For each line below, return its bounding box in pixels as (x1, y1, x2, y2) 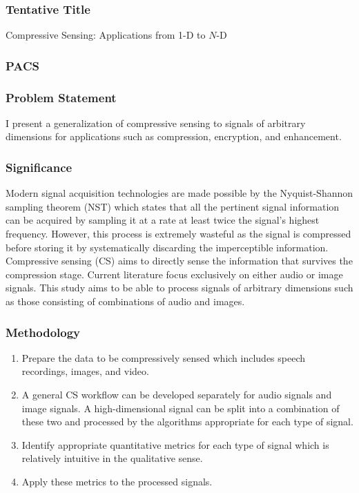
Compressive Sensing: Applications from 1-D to (6, 28, 206, 42)
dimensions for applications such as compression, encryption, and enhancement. (6, 129, 342, 144)
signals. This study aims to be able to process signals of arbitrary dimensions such (6, 280, 353, 295)
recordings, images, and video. (21, 364, 149, 378)
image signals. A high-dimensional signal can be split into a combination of (21, 400, 340, 415)
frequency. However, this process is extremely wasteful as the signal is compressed (6, 226, 351, 241)
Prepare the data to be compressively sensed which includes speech (21, 350, 306, 365)
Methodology (6, 323, 81, 340)
